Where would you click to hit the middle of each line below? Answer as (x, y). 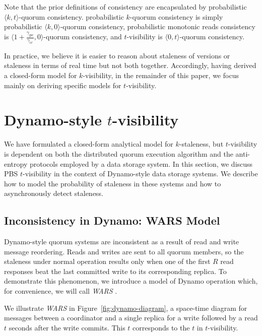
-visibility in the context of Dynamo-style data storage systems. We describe (140, 174)
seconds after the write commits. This (67, 327)
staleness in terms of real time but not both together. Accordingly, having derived (130, 65)
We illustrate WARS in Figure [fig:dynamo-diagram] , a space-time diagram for (126, 308)
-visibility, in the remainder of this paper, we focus (161, 75)
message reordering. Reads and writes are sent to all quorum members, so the (124, 251)
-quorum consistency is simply (176, 16)
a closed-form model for (41, 75)
